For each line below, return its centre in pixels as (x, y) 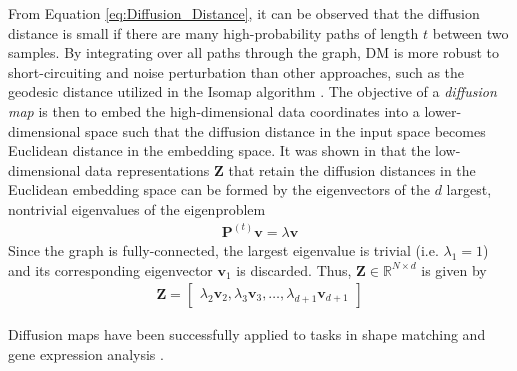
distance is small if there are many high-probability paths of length (213, 32)
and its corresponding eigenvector (110, 269)
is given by (454, 269)
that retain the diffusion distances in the (352, 169)
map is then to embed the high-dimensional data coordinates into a (214, 110)
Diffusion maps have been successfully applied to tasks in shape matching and (247, 334)
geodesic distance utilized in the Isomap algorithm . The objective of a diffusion (252, 91)
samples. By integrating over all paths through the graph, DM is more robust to (254, 52)
